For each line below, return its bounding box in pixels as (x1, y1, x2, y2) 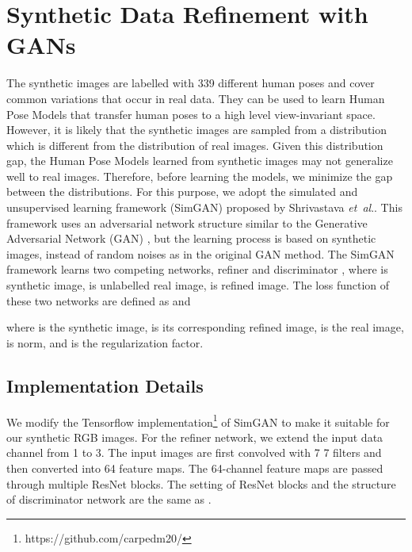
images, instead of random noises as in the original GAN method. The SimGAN (6, 245, 395, 262)
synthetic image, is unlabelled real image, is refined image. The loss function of (6, 277, 390, 293)
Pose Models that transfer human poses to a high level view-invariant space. (6, 105, 376, 122)
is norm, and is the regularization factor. (6, 334, 204, 351)
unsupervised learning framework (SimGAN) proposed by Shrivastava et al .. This (6, 199, 402, 216)
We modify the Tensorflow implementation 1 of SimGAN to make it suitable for (6, 411, 390, 430)
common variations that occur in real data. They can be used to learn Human (6, 90, 385, 106)
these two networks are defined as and (6, 292, 191, 309)
